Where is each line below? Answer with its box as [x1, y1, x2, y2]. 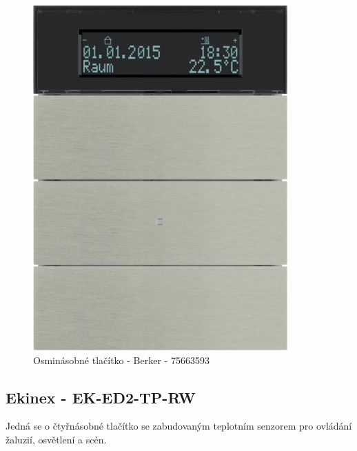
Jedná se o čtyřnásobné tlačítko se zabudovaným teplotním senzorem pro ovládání [6, 419, 352, 433]
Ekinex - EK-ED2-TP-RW [6, 386, 196, 408]
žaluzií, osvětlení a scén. [6, 432, 107, 446]
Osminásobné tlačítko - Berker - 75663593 [33, 352, 210, 367]
